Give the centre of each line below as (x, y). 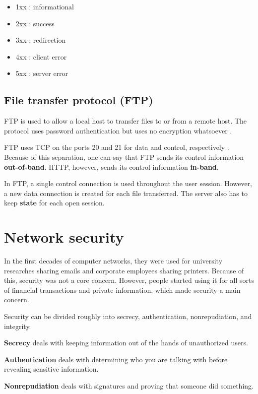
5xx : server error (42, 73)
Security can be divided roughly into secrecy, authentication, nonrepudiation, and (128, 316)
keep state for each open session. (54, 203)
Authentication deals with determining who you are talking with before (116, 359)
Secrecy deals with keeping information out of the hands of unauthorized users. (126, 343)
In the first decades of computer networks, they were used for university (113, 261)
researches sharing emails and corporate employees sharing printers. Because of (124, 270)
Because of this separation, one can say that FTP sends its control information (124, 157)
